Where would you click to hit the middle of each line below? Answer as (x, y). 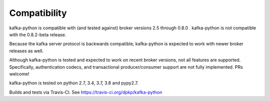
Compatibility (38, 13)
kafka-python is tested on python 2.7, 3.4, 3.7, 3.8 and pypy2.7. (74, 83)
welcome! (19, 74)
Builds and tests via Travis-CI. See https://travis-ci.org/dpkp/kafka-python (86, 92)
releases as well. (26, 51)
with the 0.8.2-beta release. (38, 34)
